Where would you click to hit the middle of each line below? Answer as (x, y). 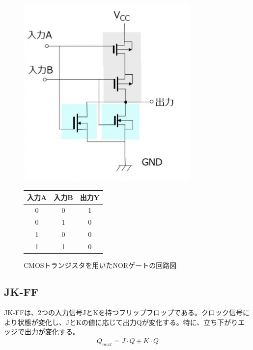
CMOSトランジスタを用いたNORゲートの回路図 (100, 265)
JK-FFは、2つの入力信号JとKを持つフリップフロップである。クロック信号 (123, 312)
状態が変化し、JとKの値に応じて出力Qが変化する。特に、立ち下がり (128, 322)
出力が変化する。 (52, 332)
